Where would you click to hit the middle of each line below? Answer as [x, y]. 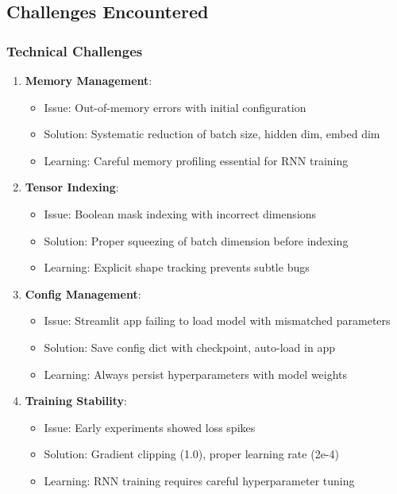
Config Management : [83, 293]
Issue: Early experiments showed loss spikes [150, 427]
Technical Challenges [75, 50]
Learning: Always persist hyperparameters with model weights [196, 374]
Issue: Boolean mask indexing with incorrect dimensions [180, 213]
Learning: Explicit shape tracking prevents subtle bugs [177, 267]
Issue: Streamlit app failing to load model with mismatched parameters [217, 320]
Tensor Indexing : [72, 187]
